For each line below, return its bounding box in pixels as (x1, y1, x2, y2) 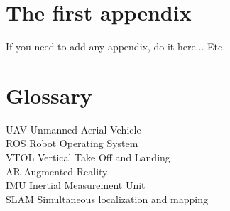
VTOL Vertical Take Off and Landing (6, 150, 170, 165)
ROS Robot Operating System (6, 136, 138, 151)
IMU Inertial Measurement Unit (6, 178, 146, 193)
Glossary (6, 80, 92, 109)
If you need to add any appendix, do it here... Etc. (6, 39, 226, 54)
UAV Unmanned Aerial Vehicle (6, 121, 141, 136)
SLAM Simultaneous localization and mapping (6, 191, 208, 206)
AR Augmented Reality (6, 163, 108, 178)
